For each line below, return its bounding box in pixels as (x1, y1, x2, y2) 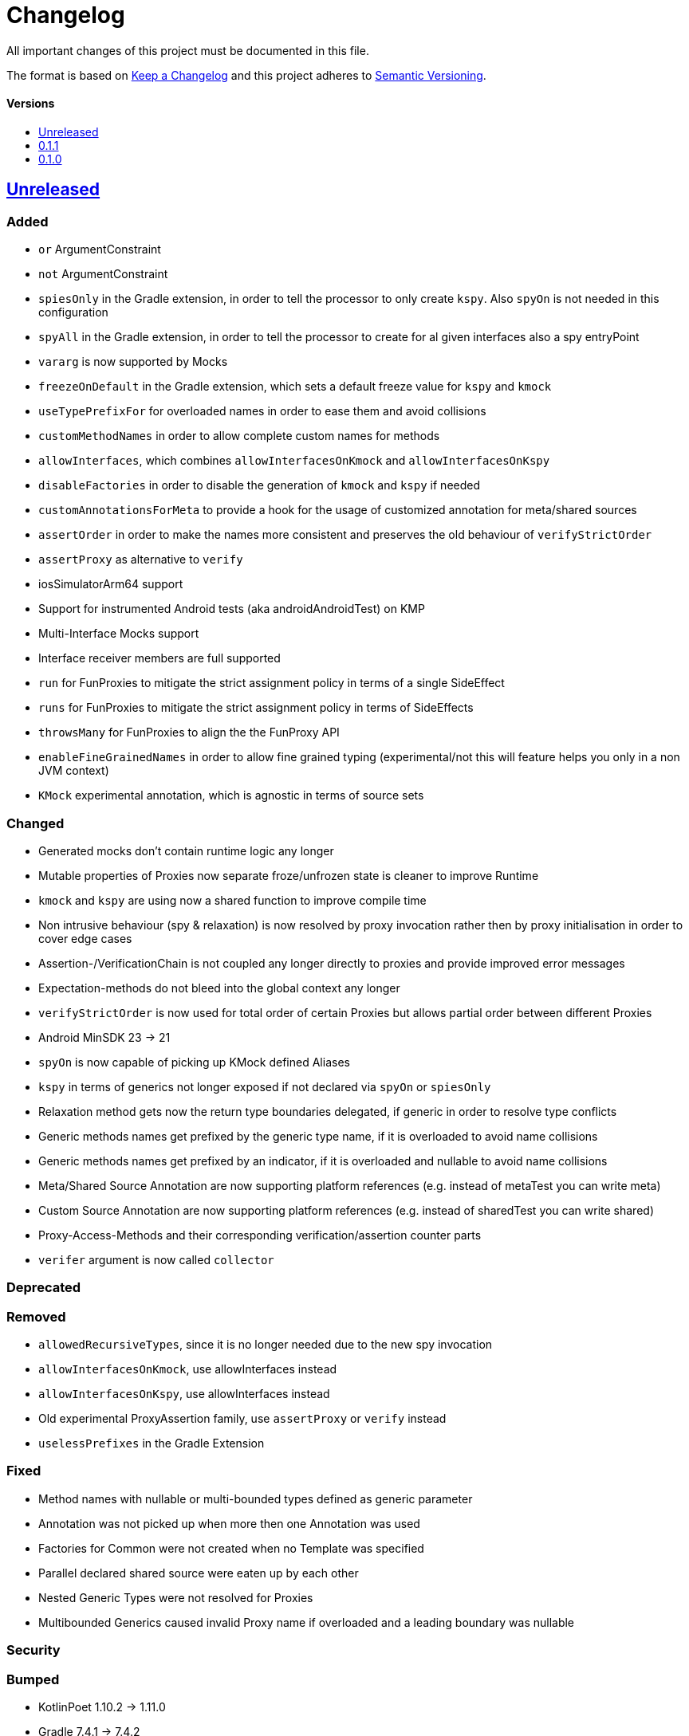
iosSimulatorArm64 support (38, 577, 183, 591)
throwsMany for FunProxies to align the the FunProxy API (38, 725, 340, 740)
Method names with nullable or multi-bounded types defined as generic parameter (38, 1491, 473, 1506)
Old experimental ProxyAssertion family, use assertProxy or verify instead (38, 1412, 447, 1426)
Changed (6, 815, 65, 831)
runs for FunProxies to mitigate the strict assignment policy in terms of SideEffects (38, 701, 474, 715)
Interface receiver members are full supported (38, 651, 281, 666)
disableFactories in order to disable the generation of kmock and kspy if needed (38, 478, 481, 493)
